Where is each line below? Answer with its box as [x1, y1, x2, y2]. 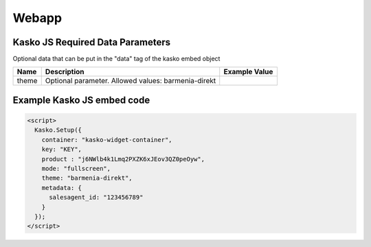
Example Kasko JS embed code [12, 94, 150, 106]
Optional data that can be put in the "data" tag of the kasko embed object [12, 55, 221, 63]
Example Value [223, 67, 273, 77]
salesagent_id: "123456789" [49, 193, 144, 202]
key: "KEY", [41, 145, 82, 154]
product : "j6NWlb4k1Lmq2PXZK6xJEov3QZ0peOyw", [41, 155, 205, 163]
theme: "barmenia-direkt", [41, 174, 133, 182]
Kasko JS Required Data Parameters [12, 36, 171, 48]
